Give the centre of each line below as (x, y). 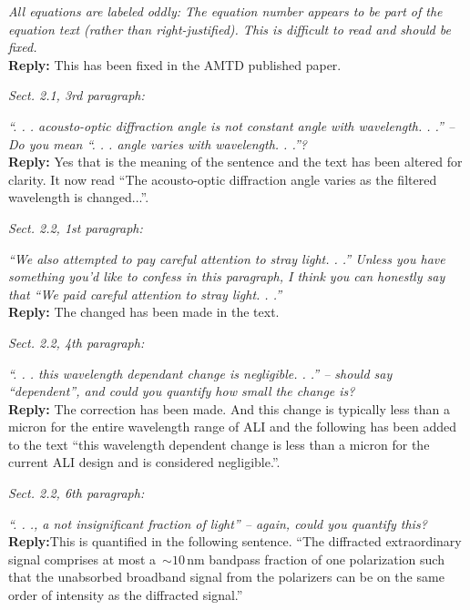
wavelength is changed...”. (79, 197)
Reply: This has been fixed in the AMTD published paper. (175, 64)
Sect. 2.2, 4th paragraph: (77, 342)
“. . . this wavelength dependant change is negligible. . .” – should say (200, 373)
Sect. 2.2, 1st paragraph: (76, 227)
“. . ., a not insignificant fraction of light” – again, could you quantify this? (218, 523)
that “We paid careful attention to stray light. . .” (145, 294)
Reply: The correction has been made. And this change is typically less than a (229, 408)
